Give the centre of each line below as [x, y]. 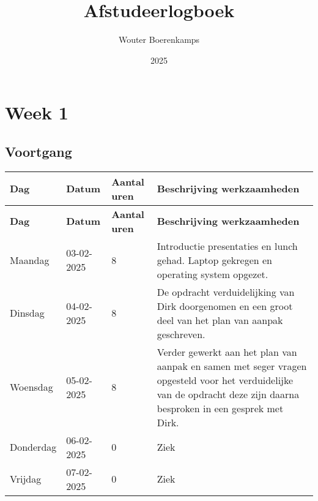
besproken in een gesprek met [220, 408]
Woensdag [31, 387]
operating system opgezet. [213, 274]
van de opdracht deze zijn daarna [228, 394]
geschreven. [181, 334]
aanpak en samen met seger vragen [232, 366]
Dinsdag [27, 313]
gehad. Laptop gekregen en [214, 260]
